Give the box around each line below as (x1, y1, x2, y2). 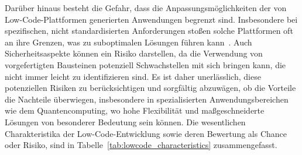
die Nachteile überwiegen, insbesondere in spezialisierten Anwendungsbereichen (5, 93, 289, 105)
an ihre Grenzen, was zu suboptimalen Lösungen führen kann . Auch (5, 36, 252, 48)
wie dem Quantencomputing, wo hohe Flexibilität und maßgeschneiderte (5, 104, 265, 117)
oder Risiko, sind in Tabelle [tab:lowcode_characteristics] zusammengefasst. (5, 139, 277, 151)
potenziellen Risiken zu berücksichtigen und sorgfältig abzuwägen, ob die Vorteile (5, 82, 296, 94)
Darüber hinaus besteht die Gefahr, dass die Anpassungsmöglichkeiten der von (5, 2, 287, 13)
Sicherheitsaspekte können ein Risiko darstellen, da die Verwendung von (5, 47, 263, 59)
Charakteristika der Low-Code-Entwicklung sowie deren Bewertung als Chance (5, 127, 287, 139)
